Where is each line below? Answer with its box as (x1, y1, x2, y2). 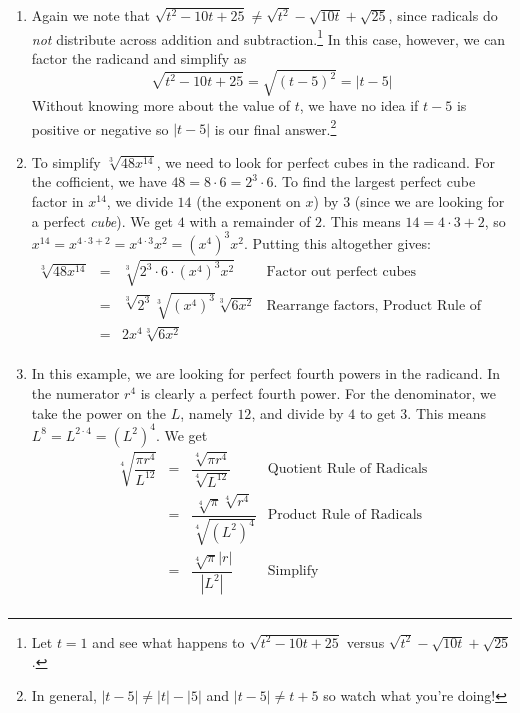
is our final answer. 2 (214, 115, 337, 139)
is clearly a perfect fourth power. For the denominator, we (140, 383, 496, 404)
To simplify (31, 151, 101, 172)
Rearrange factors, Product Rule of (266, 298, 482, 313)
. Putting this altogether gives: (243, 232, 431, 253)
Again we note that (31, 5, 151, 25)
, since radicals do (388, 5, 498, 25)
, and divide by (251, 402, 344, 423)
